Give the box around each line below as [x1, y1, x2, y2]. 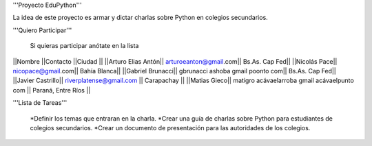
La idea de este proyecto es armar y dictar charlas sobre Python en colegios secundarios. [12, 14, 268, 22]
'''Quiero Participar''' [12, 26, 72, 34]
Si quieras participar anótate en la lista [30, 42, 139, 50]
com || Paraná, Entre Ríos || [12, 86, 91, 94]
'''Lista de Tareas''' [12, 99, 68, 107]
